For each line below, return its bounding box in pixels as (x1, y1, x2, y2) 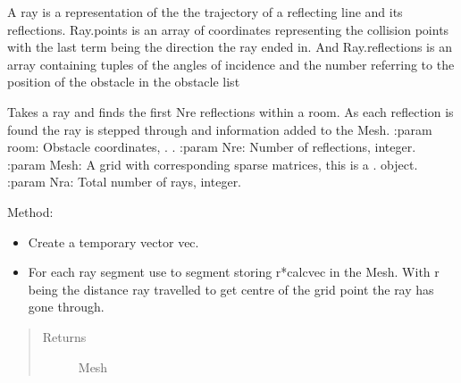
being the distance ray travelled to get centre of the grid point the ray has (28, 279, 434, 298)
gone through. (28, 297, 105, 316)
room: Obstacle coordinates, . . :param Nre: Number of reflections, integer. (7, 137, 416, 156)
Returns (42, 327, 87, 346)
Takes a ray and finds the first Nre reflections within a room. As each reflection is (7, 102, 454, 121)
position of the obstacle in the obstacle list (7, 72, 240, 91)
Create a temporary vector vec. (28, 232, 199, 251)
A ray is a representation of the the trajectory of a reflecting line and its (7, 3, 403, 21)
